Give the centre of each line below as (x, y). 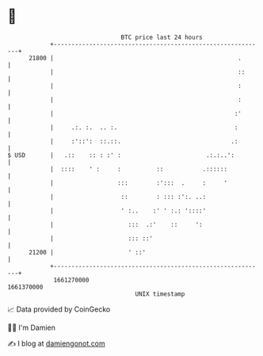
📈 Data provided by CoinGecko (59, 309)
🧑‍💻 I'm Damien (32, 327)
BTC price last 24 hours (162, 37)
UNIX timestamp (160, 294)
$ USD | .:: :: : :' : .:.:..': (121, 155)
